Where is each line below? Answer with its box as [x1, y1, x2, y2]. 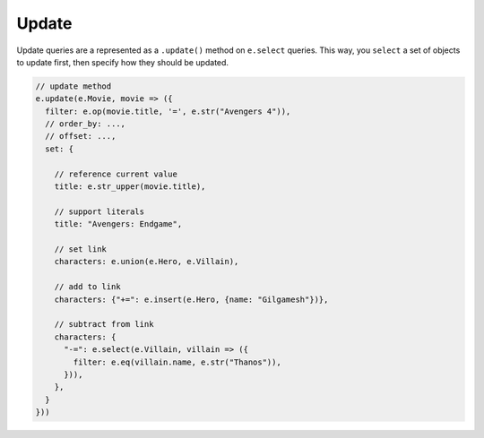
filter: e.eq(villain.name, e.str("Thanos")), [73, 356, 281, 367]
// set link [54, 245, 108, 254]
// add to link [54, 282, 121, 292]
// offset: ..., [45, 131, 117, 142]
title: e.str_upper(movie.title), [54, 182, 206, 192]
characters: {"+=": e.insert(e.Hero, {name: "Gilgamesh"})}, [54, 294, 329, 305]
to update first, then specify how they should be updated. [16, 56, 229, 67]
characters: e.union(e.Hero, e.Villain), [54, 256, 239, 267]
